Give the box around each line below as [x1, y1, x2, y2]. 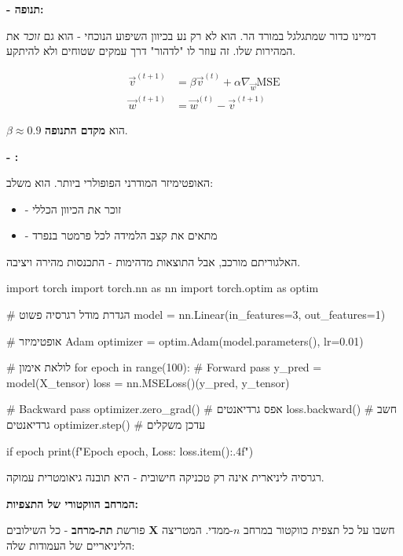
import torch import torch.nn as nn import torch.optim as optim [6, 280, 319, 296]
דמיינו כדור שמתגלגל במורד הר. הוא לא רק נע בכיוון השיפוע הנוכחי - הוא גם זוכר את [6, 27, 376, 43]
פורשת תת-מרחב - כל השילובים [6, 521, 145, 538]
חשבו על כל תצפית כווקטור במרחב [244, 521, 395, 538]
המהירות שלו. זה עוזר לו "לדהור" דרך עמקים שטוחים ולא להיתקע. [6, 42, 296, 59]
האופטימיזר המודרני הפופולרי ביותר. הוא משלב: [6, 174, 214, 191]
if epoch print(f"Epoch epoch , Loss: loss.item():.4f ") [6, 442, 254, 459]
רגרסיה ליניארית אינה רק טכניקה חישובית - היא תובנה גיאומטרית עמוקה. [6, 469, 324, 485]
